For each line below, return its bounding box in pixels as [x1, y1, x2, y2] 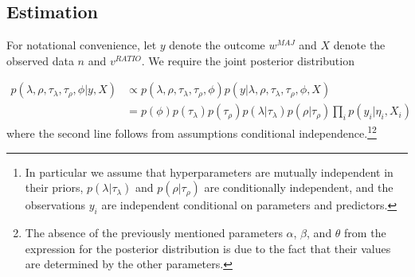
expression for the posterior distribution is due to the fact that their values [25, 240, 391, 256]
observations [25, 197, 86, 213]
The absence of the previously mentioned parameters [25, 224, 283, 241]
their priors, [25, 179, 84, 196]
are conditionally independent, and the [204, 179, 393, 196]
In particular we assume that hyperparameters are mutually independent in [25, 163, 393, 180]
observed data [6, 52, 74, 68]
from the [344, 224, 386, 241]
